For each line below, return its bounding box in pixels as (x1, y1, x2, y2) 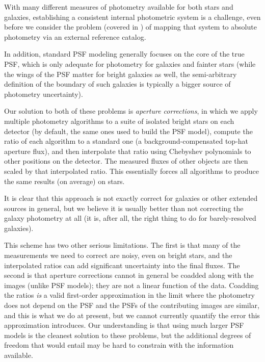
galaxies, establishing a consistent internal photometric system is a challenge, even (4, 11, 261, 22)
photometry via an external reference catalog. (4, 31, 146, 42)
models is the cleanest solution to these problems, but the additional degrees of (4, 329, 251, 340)
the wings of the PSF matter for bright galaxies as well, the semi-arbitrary (4, 68, 237, 79)
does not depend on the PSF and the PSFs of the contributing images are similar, (4, 300, 259, 311)
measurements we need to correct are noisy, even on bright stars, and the (4, 250, 232, 261)
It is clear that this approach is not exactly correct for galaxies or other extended (4, 193, 258, 203)
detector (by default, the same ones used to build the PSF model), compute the (4, 125, 253, 136)
